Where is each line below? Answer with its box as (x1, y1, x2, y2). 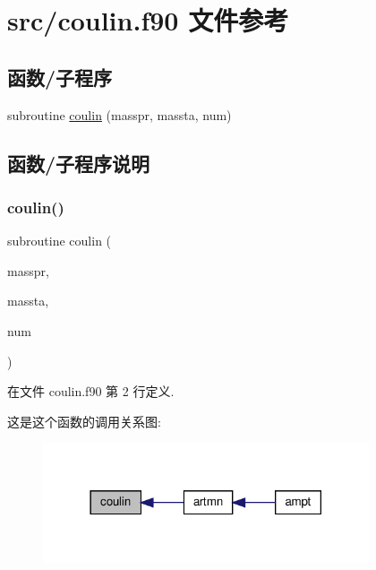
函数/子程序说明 (7, 149, 150, 177)
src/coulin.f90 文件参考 (7, 2, 289, 39)
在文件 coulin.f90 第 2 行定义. (7, 382, 175, 401)
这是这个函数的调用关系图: (7, 411, 161, 430)
